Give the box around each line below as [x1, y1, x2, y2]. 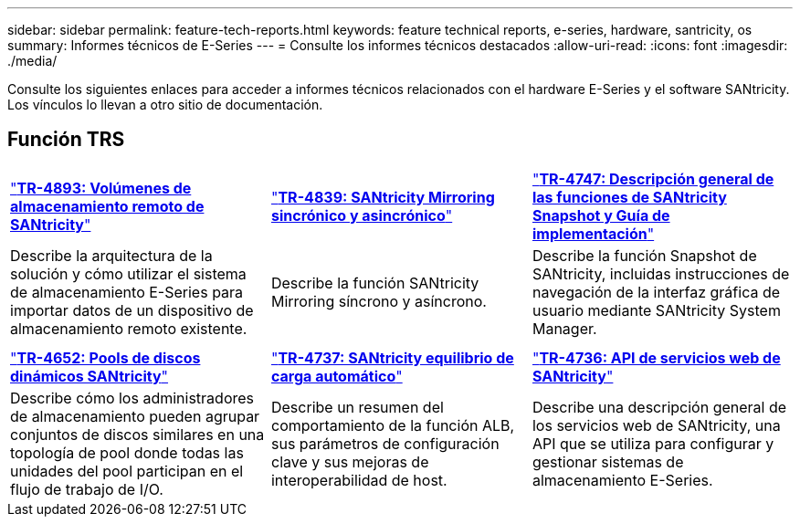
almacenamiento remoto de [10, 196, 205, 215]
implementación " [532, 224, 655, 243]
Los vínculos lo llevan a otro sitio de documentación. [7, 97, 323, 112]
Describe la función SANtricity [270, 273, 479, 292]
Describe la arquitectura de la [10, 246, 213, 265]
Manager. [532, 319, 597, 338]
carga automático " [270, 366, 403, 385]
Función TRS [7, 128, 125, 152]
